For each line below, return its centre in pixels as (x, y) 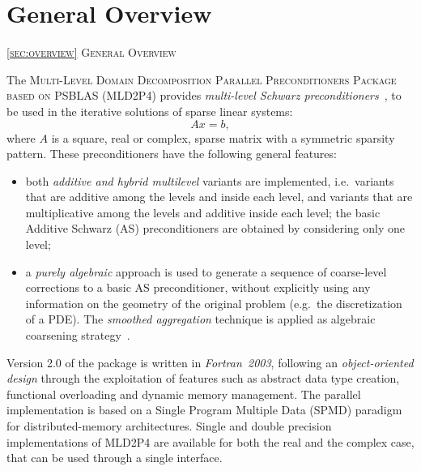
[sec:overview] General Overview (91, 52)
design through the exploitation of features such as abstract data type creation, (203, 378)
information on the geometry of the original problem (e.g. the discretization (214, 303)
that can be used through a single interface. (115, 458)
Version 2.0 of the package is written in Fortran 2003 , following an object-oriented (210, 362)
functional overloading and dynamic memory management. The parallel (184, 394)
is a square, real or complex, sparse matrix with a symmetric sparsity (223, 137)
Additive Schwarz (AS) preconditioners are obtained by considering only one (215, 228)
